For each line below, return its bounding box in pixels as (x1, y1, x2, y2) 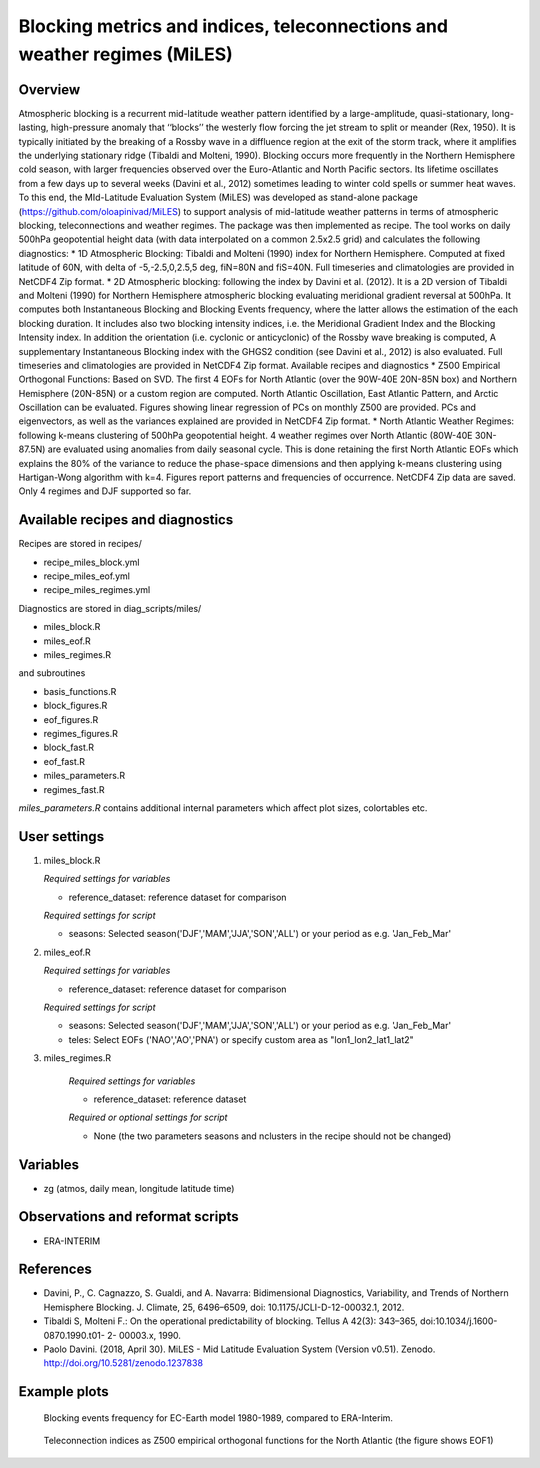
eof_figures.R (43, 713, 99, 725)
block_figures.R (43, 700, 108, 712)
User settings (18, 828, 105, 845)
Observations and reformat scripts (18, 1208, 239, 1225)
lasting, (18, 121, 49, 134)
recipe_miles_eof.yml (43, 570, 130, 582)
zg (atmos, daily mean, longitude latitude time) (43, 1182, 235, 1194)
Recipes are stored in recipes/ (18, 538, 142, 550)
